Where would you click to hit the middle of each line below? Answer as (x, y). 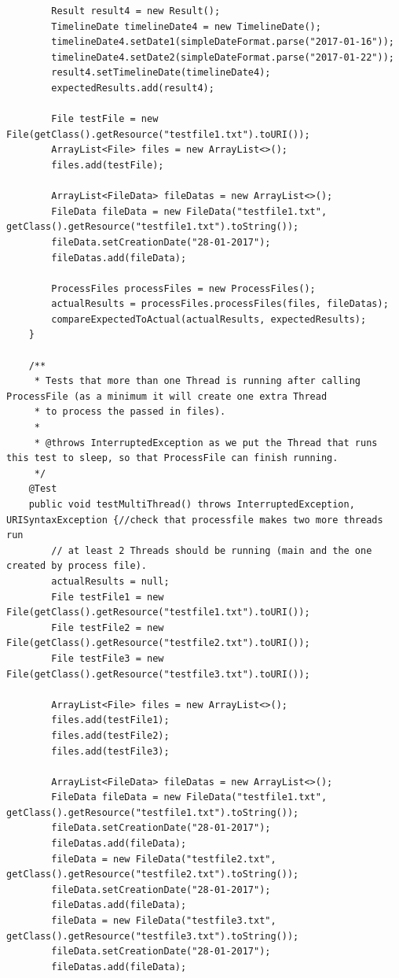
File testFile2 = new (108, 627)
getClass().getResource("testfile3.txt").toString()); (153, 936)
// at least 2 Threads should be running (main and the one (212, 550)
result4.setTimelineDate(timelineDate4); (161, 73)
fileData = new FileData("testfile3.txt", (164, 921)
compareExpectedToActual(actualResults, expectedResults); (209, 319)
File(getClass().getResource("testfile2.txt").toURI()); (158, 643)
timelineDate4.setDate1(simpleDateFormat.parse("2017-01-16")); (223, 42)
